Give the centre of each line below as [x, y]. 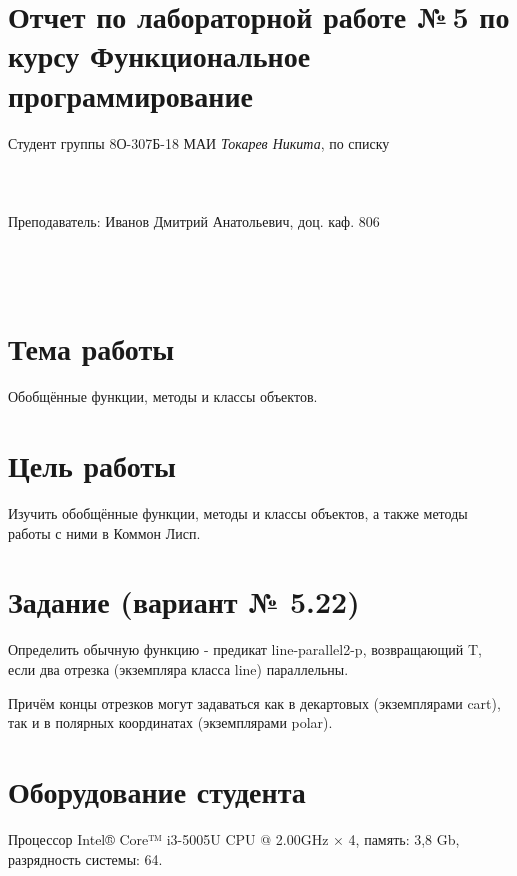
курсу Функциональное [159, 55]
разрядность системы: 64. [85, 858]
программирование [130, 94]
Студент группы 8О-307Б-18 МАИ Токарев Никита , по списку [199, 142]
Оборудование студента [157, 790]
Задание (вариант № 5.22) [184, 601]
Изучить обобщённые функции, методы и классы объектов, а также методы [238, 513]
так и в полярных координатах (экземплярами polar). [170, 722]
